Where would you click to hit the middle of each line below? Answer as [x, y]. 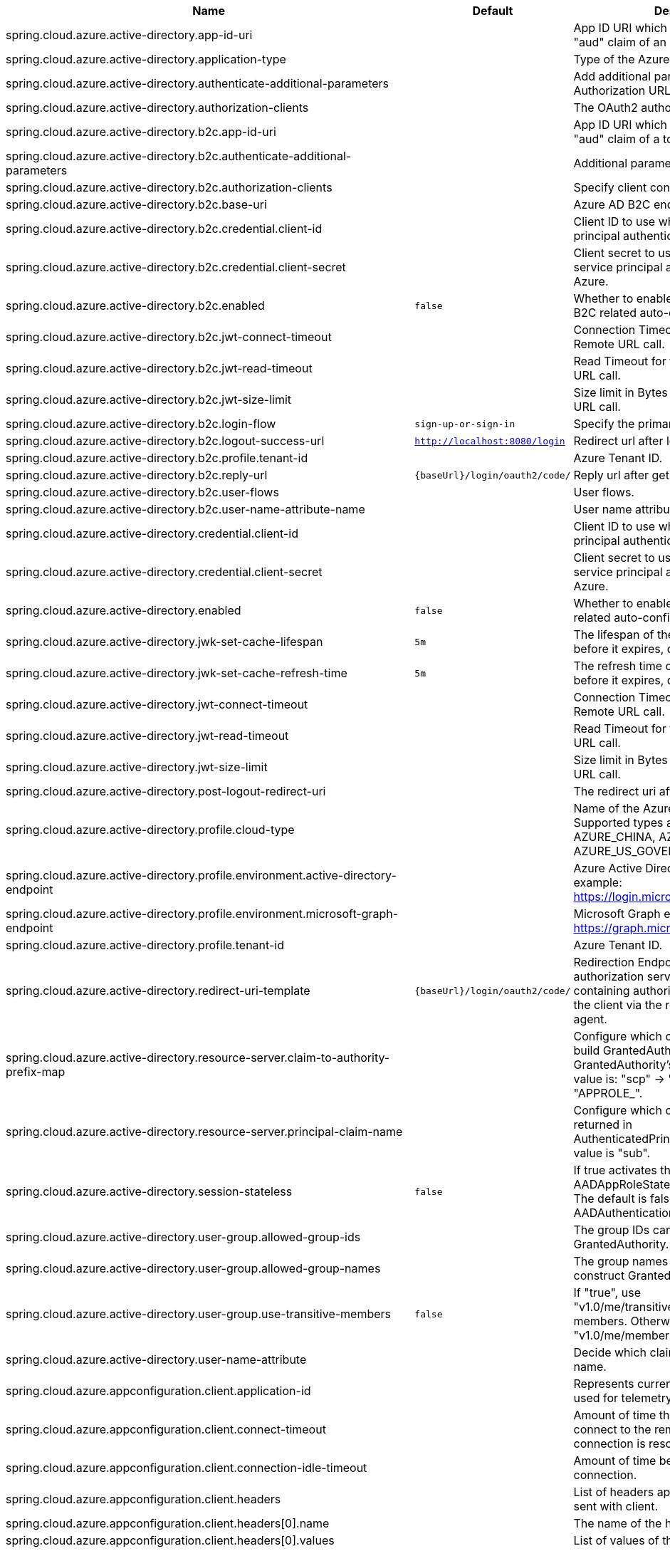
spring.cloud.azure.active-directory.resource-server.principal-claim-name [204, 1132]
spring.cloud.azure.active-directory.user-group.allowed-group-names [193, 1268]
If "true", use [607, 1292]
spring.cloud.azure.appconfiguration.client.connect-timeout [166, 1429]
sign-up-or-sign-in [465, 424]
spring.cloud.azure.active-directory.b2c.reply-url [137, 475]
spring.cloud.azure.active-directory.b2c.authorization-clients [169, 187]
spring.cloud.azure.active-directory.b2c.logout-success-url [165, 441]
